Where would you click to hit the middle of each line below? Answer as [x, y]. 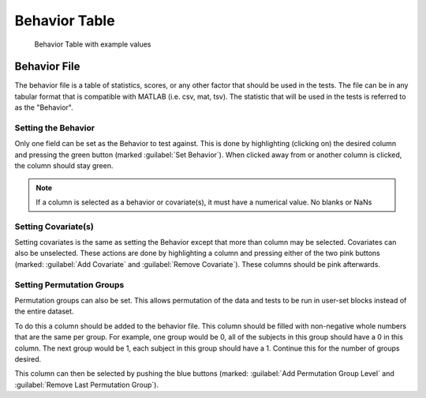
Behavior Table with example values [93, 44]
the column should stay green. [64, 166]
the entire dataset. [44, 311]
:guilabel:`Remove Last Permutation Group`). [87, 385]
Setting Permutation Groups [69, 284]
